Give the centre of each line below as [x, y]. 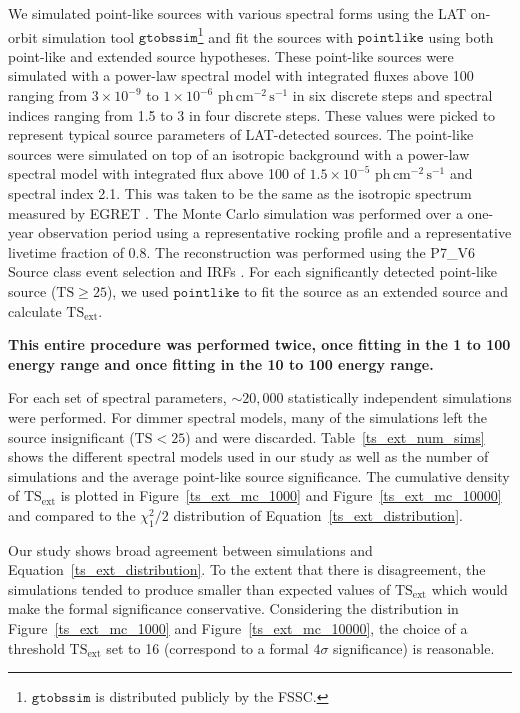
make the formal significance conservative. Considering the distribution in [233, 608]
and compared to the [72, 514]
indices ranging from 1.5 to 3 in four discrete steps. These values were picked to [252, 114]
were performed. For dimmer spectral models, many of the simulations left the [248, 416]
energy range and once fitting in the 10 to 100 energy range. [221, 363]
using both [461, 36]
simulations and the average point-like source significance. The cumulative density [259, 475]
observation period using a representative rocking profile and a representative [275, 232]
